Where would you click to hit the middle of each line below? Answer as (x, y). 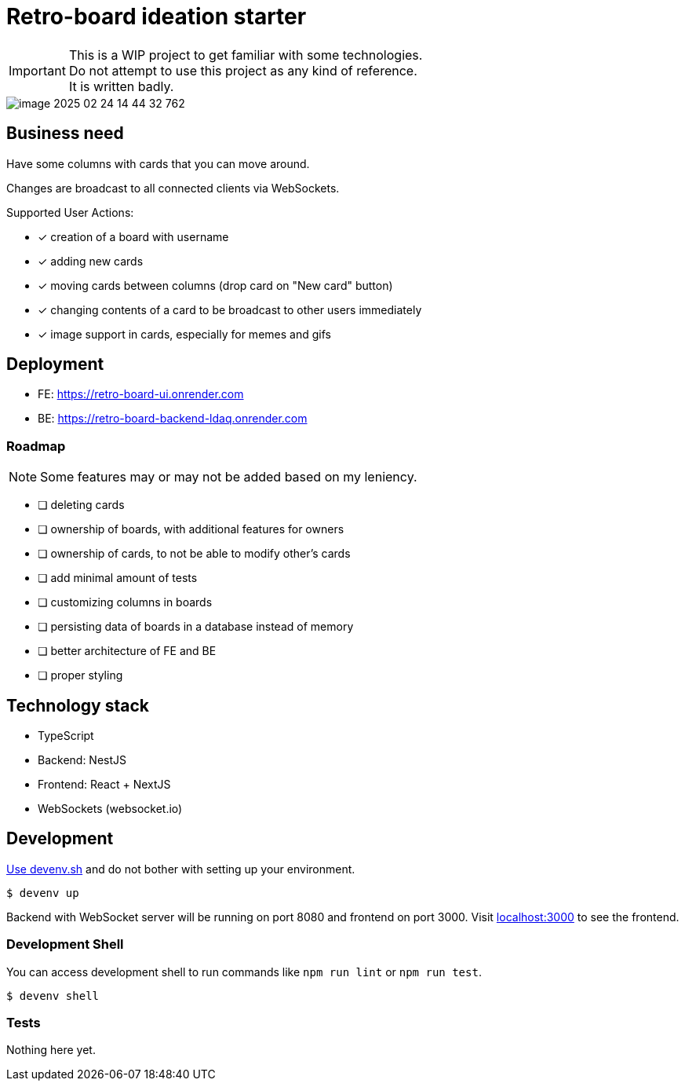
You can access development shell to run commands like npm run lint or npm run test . (244, 972)
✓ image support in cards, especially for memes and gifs (184, 334)
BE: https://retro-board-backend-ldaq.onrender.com (173, 419)
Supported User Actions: (70, 212)
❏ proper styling (80, 675)
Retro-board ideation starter (157, 16)
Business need (65, 134)
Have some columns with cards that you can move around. (158, 163)
